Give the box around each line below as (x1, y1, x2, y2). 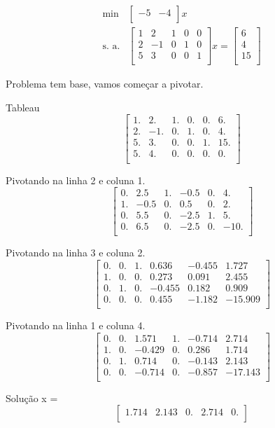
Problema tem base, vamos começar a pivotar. (6, 76, 204, 91)
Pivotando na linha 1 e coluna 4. (6, 318, 146, 333)
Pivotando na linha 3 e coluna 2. (6, 245, 146, 260)
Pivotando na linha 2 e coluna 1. (6, 172, 146, 187)
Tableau (6, 99, 40, 114)
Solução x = (6, 390, 58, 405)
